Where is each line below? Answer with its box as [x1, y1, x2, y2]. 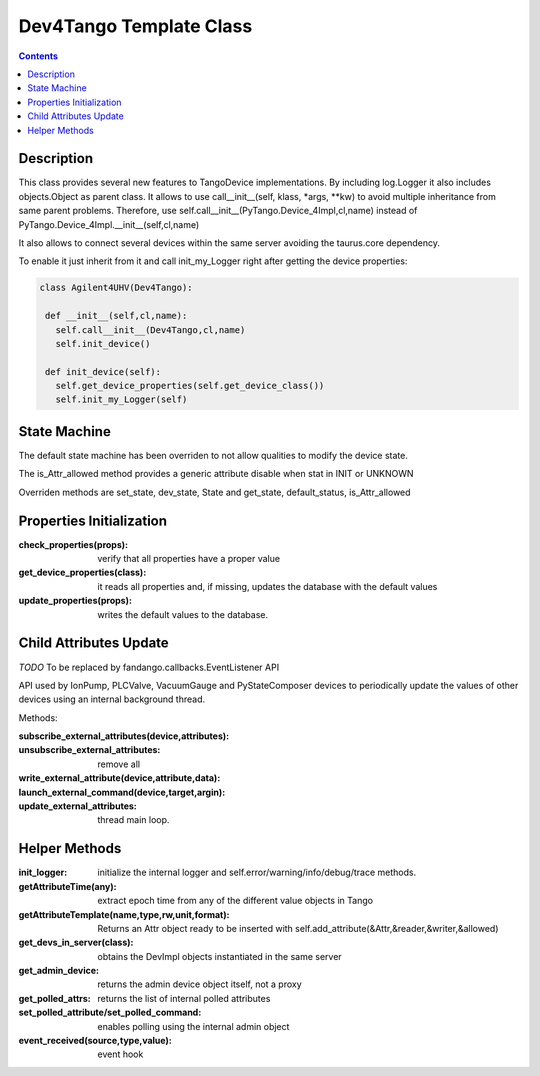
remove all [97, 758, 140, 770]
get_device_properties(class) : [18, 566, 147, 579]
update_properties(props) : [18, 595, 132, 607]
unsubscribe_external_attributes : [18, 744, 161, 756]
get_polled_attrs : [18, 992, 91, 1004]
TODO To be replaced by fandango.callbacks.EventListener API [18, 661, 280, 673]
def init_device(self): [45, 366, 162, 377]
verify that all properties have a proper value [97, 553, 280, 565]
